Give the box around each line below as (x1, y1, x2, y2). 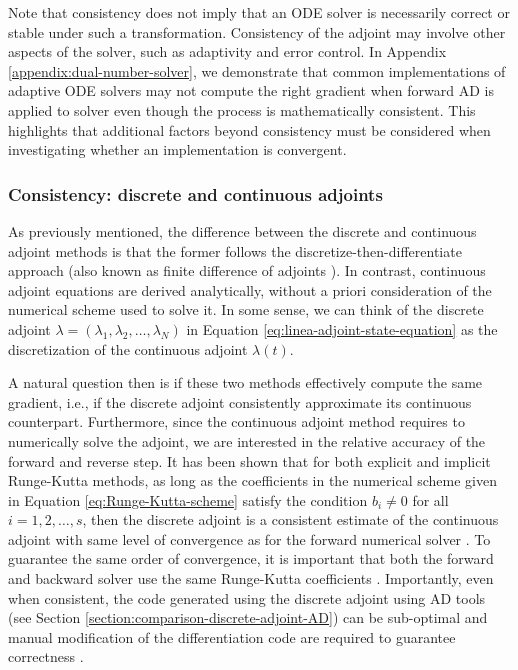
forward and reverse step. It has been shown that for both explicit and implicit (8, 450, 491, 471)
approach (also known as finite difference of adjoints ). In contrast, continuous (8, 260, 486, 281)
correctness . (8, 646, 84, 667)
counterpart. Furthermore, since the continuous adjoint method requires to (8, 411, 465, 432)
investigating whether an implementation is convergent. (8, 139, 347, 160)
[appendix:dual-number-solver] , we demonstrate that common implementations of (8, 60, 506, 81)
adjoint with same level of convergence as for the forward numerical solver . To (8, 528, 491, 549)
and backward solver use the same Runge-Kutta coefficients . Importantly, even (8, 568, 494, 589)
